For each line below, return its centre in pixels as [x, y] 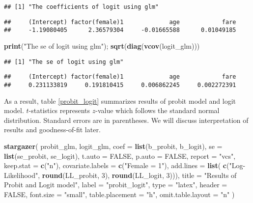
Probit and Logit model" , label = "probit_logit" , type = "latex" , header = [116, 185]
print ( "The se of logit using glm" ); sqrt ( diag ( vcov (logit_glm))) [102, 45]
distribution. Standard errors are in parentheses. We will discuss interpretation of [126, 120]
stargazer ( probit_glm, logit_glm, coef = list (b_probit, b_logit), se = [113, 146]
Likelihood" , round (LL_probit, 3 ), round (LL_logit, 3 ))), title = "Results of [120, 175]
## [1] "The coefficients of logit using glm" [81, 7]
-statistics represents [59, 110]
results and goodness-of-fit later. [52, 130]
